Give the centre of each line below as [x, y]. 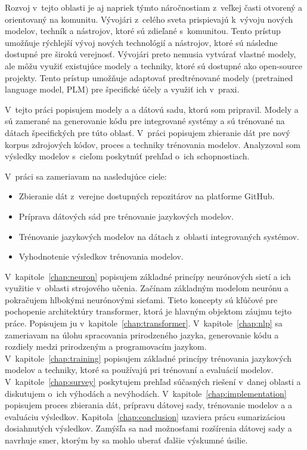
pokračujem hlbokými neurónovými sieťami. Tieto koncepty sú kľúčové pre [141, 299]
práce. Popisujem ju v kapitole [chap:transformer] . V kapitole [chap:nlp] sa [144, 323]
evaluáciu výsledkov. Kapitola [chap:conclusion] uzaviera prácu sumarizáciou [145, 416]
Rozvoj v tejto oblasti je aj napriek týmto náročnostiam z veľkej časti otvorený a [154, 7]
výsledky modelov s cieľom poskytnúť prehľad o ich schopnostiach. [127, 156]
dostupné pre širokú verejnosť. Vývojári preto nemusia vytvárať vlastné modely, [151, 54]
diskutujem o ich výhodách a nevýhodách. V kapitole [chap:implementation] [146, 393]
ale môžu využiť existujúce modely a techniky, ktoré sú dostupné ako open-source [153, 65]
